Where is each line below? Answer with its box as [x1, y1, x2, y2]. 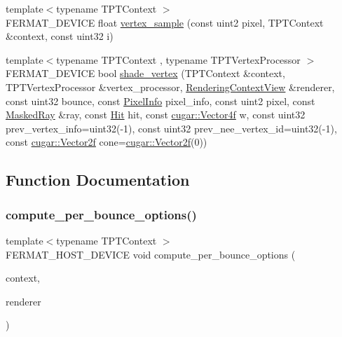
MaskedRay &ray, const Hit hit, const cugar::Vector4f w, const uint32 [6, 107, 306, 122]
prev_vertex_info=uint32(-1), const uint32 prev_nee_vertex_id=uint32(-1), [6, 121, 337, 135]
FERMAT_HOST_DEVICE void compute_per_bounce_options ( [6, 247, 296, 261]
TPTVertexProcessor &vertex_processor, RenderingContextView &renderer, [6, 79, 335, 94]
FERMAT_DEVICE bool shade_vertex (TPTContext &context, [6, 66, 285, 81]
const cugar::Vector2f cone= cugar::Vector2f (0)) [6, 135, 207, 149]
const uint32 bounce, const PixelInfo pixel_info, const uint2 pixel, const [6, 93, 315, 108]
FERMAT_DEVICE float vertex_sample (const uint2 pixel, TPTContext [6, 15, 324, 29]
